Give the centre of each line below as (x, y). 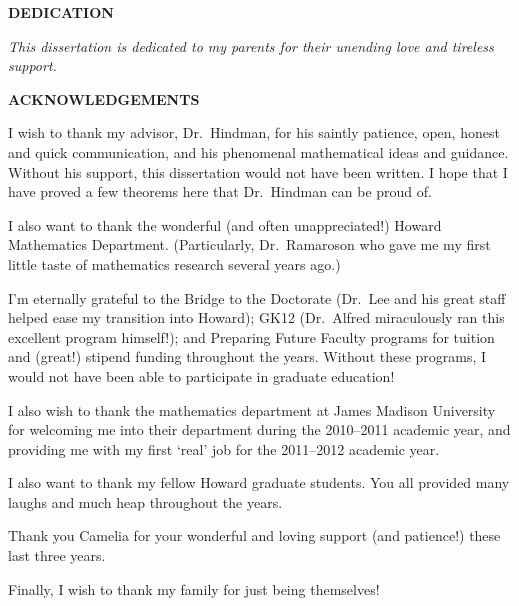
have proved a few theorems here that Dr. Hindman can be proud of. (220, 191)
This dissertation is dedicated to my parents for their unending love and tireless (251, 45)
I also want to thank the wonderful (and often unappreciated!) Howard (225, 224)
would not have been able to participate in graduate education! (201, 375)
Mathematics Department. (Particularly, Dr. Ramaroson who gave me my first (249, 244)
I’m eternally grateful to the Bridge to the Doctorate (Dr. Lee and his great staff (257, 297)
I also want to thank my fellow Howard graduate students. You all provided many (259, 482)
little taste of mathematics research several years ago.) (174, 263)
